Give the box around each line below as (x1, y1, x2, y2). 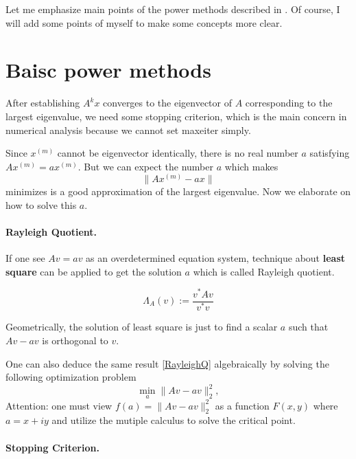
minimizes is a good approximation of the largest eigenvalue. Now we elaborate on (5, 184, 351, 199)
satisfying (309, 146, 350, 160)
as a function (215, 398, 270, 412)
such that (288, 320, 329, 334)
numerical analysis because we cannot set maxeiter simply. (5, 122, 251, 137)
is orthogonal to (42, 333, 108, 348)
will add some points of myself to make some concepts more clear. (5, 15, 283, 30)
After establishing (5, 96, 80, 110)
